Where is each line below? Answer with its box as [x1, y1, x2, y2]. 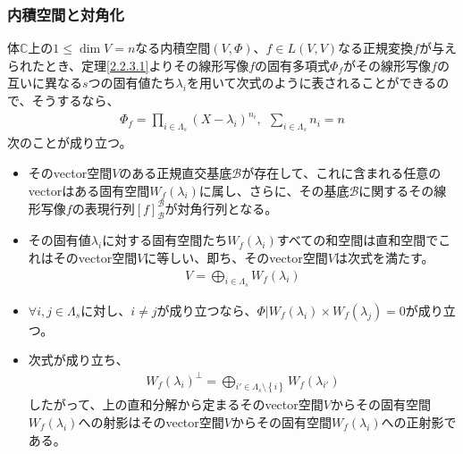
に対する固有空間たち [102, 231, 228, 249]
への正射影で [381, 413, 457, 431]
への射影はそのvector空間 [78, 413, 224, 431]
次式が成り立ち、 [28, 350, 129, 369]
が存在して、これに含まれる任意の [241, 163, 442, 181]
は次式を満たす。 [334, 248, 434, 266]
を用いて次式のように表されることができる [186, 73, 437, 92]
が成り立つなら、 [156, 300, 257, 319]
